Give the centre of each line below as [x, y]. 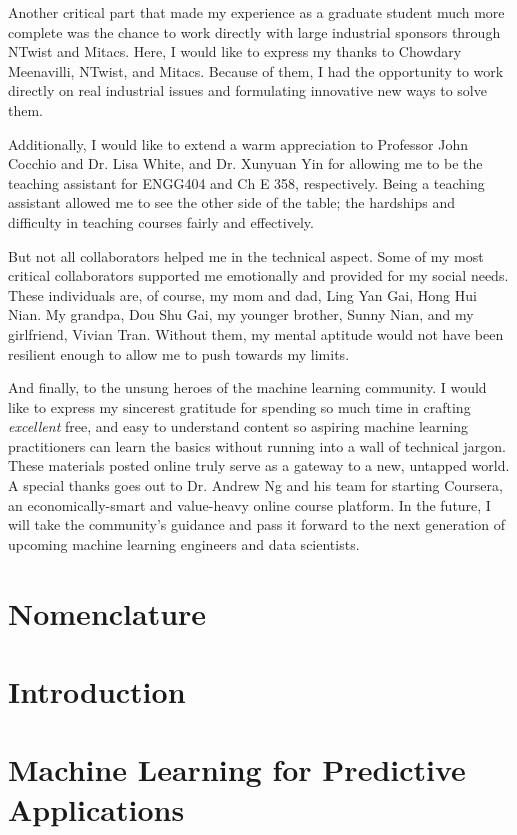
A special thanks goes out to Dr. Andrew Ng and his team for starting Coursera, [255, 485]
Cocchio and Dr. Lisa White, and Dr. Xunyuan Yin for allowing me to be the [245, 163]
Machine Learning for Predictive [237, 769]
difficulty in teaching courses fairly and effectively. [161, 221]
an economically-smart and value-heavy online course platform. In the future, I [249, 504]
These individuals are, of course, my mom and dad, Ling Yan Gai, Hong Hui [242, 294]
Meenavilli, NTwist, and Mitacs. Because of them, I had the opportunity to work [256, 70]
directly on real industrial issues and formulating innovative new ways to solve [247, 90]
